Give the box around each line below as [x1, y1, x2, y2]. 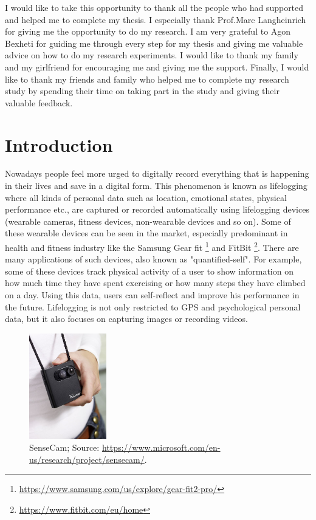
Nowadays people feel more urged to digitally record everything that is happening [5, 167, 309, 180]
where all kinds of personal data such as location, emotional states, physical [5, 191, 287, 204]
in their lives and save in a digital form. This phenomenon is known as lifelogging [5, 179, 307, 192]
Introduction [5, 132, 113, 157]
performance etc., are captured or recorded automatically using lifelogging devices [5, 203, 309, 216]
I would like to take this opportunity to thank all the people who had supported [5, 1, 304, 13]
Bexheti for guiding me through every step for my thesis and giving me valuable [5, 36, 303, 49]
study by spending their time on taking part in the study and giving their [5, 84, 280, 97]
